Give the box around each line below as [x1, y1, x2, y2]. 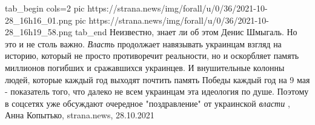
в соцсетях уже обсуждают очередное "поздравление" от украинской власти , [5, 96, 290, 109]
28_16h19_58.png [5, 25, 73, 38]
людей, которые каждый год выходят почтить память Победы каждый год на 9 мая [5, 73, 310, 86]
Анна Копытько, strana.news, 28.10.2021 [5, 109, 154, 121]
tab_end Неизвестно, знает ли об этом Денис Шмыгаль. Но [75, 25, 297, 38]
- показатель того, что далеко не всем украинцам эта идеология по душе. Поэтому [5, 85, 309, 98]
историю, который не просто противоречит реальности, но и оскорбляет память [5, 49, 299, 62]
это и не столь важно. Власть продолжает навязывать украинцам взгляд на [5, 37, 282, 50]
